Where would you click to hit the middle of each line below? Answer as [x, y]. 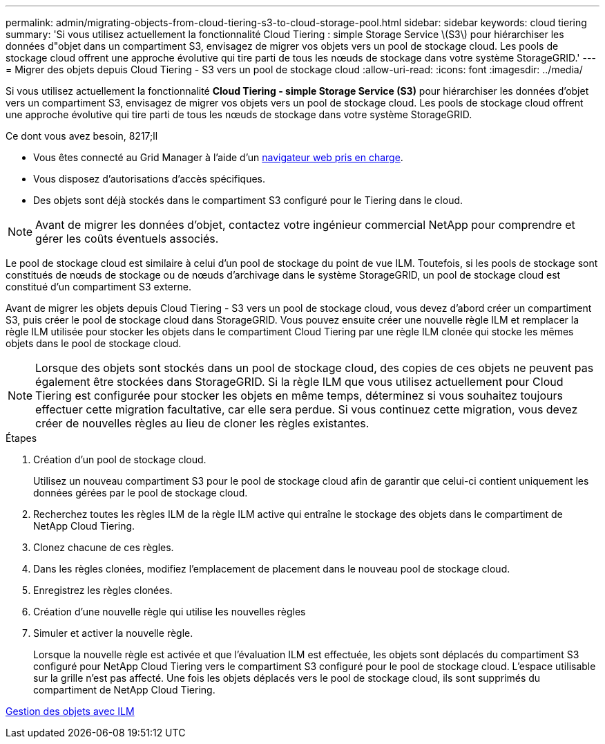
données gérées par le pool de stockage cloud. [141, 493]
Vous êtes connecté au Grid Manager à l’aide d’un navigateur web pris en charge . [218, 157]
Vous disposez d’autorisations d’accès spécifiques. [149, 179]
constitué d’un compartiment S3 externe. [98, 287]
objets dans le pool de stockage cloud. [94, 343]
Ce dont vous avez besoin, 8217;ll [82, 136]
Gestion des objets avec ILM [70, 711]
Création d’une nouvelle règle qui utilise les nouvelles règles [170, 612]
